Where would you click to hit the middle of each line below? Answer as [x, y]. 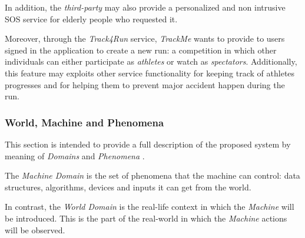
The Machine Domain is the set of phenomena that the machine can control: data [152, 175]
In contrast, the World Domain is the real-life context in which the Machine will [150, 207]
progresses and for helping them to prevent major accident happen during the [145, 84]
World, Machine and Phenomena [84, 122]
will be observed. [35, 229]
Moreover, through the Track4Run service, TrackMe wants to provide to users [145, 38]
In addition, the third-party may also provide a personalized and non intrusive [145, 7]
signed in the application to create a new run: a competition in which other [141, 50]
